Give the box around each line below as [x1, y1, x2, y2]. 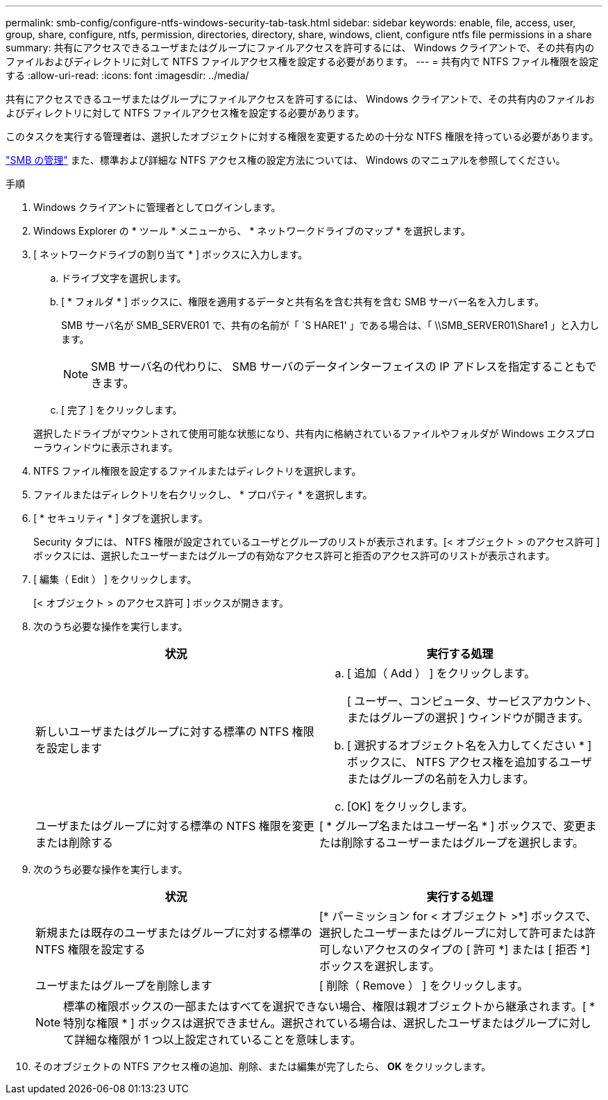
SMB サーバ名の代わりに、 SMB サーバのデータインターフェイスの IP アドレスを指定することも [91, 359, 586, 373]
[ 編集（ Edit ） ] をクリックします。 [33, 573, 197, 585]
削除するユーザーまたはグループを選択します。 [341, 836, 584, 849]
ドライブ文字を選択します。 [61, 272, 187, 284]
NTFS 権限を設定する [35, 942, 146, 956]
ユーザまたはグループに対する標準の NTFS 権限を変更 [35, 819, 314, 833]
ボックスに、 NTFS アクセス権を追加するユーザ [347, 755, 593, 769]
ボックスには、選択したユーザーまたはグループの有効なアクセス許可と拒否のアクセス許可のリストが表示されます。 [33, 550, 555, 561]
